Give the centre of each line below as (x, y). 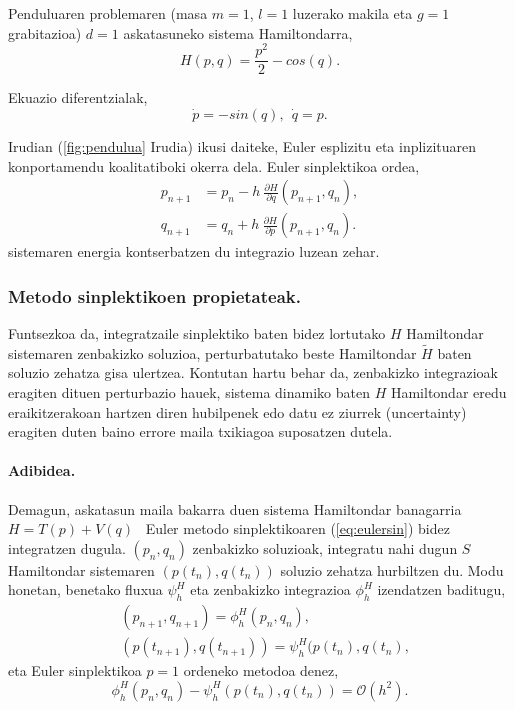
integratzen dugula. (67, 547)
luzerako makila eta (352, 13)
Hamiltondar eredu (448, 391)
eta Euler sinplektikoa (75, 670)
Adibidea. (42, 470)
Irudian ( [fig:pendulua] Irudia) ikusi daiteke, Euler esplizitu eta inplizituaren (242, 145)
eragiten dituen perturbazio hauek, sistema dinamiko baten (189, 391)
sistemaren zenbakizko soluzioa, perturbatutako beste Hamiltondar (212, 352)
